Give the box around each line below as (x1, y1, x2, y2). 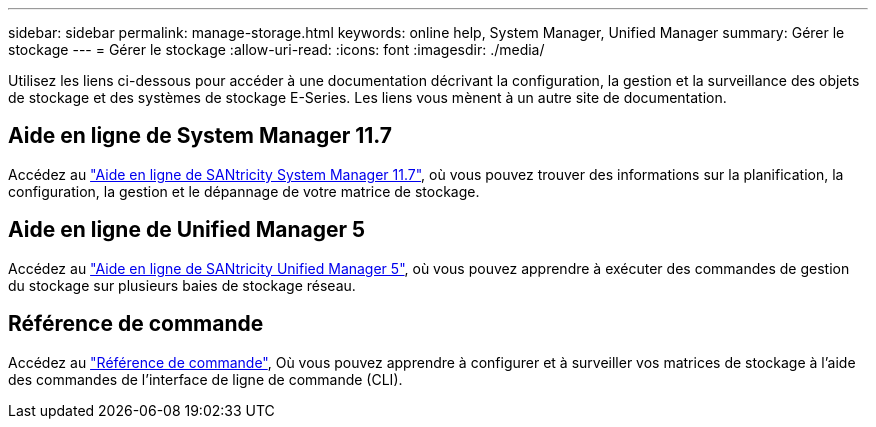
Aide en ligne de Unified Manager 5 (8, 217, 366, 243)
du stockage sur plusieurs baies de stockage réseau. (8, 276, 356, 294)
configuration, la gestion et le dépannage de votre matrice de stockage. (8, 182, 480, 200)
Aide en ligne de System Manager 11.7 (8, 123, 393, 149)
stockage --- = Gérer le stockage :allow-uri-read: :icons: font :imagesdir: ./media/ (8, 41, 545, 58)
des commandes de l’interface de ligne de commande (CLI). (8, 370, 403, 388)
